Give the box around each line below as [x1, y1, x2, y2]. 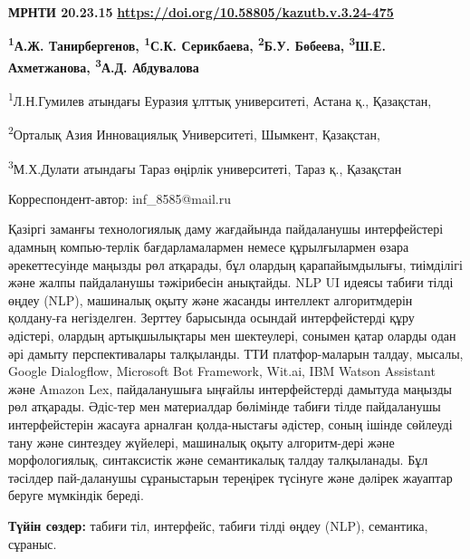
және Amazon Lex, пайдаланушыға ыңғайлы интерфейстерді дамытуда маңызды [8, 379, 453, 398]
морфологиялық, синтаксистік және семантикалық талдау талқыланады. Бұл [8, 450, 428, 469]
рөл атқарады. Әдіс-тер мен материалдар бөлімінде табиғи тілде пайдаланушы [8, 397, 441, 416]
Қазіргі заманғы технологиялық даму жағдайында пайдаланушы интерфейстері [8, 219, 444, 238]
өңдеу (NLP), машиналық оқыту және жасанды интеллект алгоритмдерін [8, 290, 413, 309]
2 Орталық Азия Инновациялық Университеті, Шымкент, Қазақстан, [8, 122, 380, 143]
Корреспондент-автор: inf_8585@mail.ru [8, 188, 231, 207]
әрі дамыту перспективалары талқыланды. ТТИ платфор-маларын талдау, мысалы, [8, 343, 464, 362]
